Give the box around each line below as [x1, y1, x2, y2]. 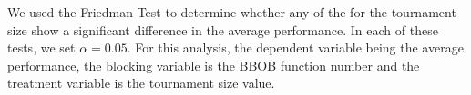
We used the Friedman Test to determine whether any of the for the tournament [7, 3, 456, 21]
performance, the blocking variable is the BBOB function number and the [7, 55, 420, 74]
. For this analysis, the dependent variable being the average [127, 38, 464, 57]
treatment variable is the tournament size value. [7, 73, 275, 92]
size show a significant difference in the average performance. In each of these [7, 20, 438, 39]
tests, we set [7, 38, 76, 57]
